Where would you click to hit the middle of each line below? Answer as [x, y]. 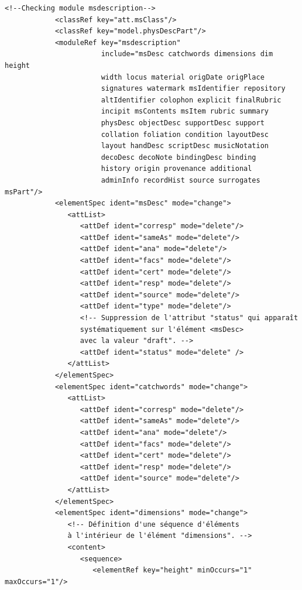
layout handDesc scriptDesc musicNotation [185, 146]
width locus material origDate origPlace [183, 77]
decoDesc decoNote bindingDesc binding [179, 157]
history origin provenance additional [176, 169]
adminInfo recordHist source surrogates [181, 180]
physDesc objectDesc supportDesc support [183, 123]
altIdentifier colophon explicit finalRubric [191, 100]
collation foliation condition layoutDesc [185, 134]
